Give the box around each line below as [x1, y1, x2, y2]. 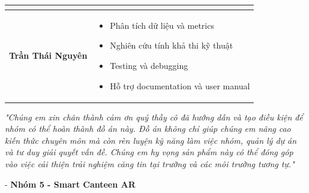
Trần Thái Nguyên [9, 49, 88, 62]
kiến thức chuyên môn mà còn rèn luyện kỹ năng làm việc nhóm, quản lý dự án [5, 134, 297, 146]
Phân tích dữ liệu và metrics [110, 19, 214, 31]
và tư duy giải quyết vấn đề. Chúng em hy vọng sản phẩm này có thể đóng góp [5, 146, 293, 158]
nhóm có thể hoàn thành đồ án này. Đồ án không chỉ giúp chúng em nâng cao [5, 122, 291, 135]
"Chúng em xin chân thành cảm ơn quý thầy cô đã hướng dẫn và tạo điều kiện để [5, 110, 303, 123]
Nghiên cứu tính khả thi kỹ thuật [110, 39, 233, 52]
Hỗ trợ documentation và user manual [110, 79, 250, 92]
